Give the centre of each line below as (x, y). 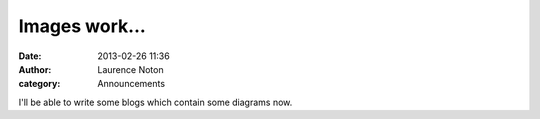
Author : (35, 69)
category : (39, 84)
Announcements (131, 84)
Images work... (82, 26)
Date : (30, 56)
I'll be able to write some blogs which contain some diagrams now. (155, 102)
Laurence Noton (130, 69)
